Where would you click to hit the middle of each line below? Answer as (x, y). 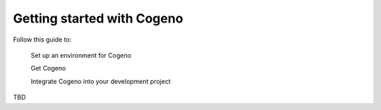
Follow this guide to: (42, 39)
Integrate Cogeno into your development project (101, 81)
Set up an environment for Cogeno (81, 55)
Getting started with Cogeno (98, 18)
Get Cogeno (48, 68)
